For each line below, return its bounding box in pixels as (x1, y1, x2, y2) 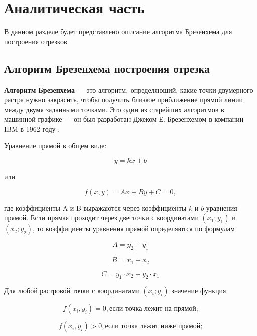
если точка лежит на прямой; (109, 305, 198, 313)
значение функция (171, 285, 226, 296)
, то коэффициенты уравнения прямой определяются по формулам (32, 223, 235, 234)
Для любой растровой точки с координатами (4, 285, 140, 296)
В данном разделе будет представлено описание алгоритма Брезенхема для (4, 26, 232, 37)
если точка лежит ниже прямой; (105, 323, 203, 330)
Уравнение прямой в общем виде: (4, 140, 107, 151)
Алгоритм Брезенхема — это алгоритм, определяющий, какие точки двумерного (4, 84, 253, 95)
